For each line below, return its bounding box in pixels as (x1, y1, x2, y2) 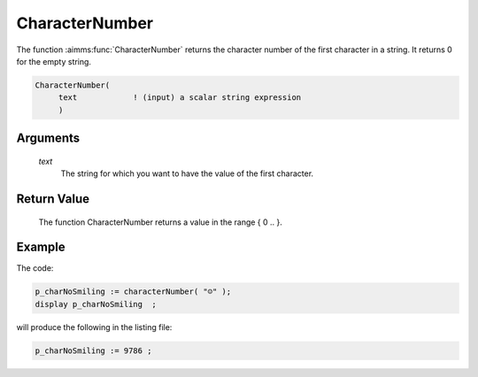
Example (16, 240, 66, 255)
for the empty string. (16, 56, 92, 66)
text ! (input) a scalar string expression (58, 93, 302, 103)
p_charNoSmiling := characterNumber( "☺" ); (35, 287, 232, 296)
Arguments (16, 131, 81, 146)
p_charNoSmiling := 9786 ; (35, 345, 152, 356)
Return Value (16, 191, 90, 206)
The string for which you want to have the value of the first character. (60, 168, 314, 179)
